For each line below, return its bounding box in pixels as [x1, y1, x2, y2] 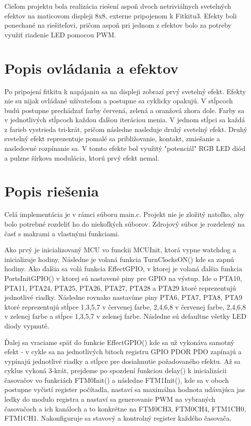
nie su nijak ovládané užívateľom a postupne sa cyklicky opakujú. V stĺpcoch [4, 96, 233, 106]
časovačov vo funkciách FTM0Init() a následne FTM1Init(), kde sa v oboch [4, 375, 229, 385]
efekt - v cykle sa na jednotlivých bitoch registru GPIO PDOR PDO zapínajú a [4, 346, 242, 357]
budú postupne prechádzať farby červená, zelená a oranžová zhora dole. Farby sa [4, 105, 245, 115]
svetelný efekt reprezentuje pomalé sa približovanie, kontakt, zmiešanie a [4, 133, 220, 144]
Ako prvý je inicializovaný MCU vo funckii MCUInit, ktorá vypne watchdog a [4, 245, 236, 255]
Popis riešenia [4, 181, 99, 201]
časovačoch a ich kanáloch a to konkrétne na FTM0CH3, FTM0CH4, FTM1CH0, [4, 403, 246, 413]
